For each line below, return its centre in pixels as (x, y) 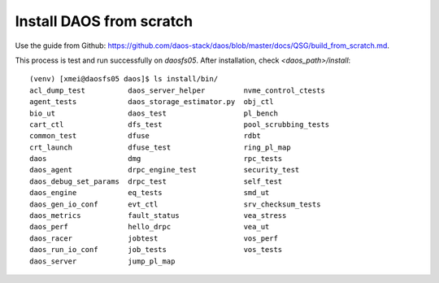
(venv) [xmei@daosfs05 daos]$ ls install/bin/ (124, 79)
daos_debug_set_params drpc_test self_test (156, 181)
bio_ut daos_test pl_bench (154, 113)
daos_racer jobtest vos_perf (154, 238)
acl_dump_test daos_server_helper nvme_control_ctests (177, 90)
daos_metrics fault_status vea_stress (158, 216)
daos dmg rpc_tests (156, 159)
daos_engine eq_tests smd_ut (150, 193)
